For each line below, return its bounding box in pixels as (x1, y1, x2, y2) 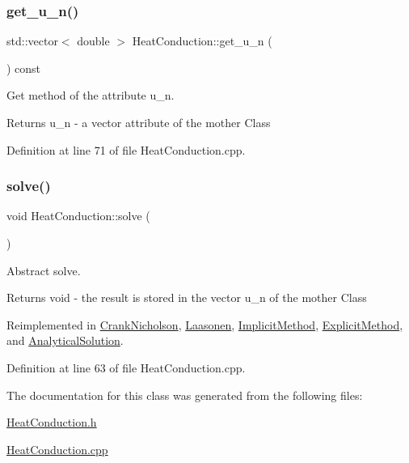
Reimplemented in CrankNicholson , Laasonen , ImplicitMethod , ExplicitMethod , (6, 316, 403, 333)
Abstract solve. (6, 261, 81, 278)
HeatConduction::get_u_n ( (132, 32, 272, 49)
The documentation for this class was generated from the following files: (6, 386, 363, 403)
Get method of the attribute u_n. (6, 87, 175, 104)
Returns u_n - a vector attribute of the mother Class (6, 114, 271, 130)
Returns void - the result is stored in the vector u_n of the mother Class (6, 289, 367, 306)
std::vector (6, 32, 58, 49)
